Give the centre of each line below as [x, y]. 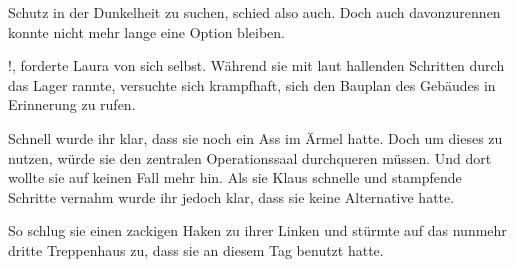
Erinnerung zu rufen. [72, 104]
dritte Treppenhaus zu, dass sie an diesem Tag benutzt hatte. [196, 249]
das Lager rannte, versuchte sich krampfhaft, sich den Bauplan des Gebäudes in [252, 84]
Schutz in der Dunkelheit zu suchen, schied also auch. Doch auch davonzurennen [254, 12]
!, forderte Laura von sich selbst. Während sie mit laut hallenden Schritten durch [256, 65]
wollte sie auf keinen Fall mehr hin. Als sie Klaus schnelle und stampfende [235, 177]
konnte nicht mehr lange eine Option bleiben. [146, 31]
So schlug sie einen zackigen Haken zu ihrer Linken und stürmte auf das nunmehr [257, 230]
